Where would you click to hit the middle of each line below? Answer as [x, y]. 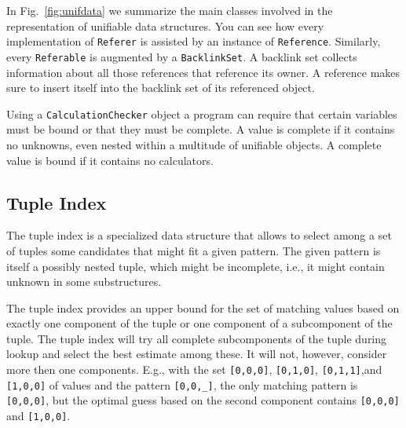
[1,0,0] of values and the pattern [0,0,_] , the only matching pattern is [182, 384]
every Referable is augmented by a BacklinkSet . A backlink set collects [182, 56]
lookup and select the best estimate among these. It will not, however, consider [197, 354]
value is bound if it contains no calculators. [110, 160]
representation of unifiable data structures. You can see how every [165, 26]
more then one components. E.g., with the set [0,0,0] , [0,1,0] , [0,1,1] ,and [194, 369]
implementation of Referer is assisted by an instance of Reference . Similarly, [194, 41]
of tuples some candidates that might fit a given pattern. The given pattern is [194, 250]
